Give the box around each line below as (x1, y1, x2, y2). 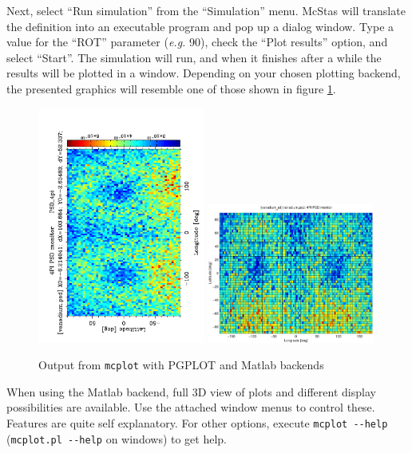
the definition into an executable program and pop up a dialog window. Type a (6, 18, 394, 34)
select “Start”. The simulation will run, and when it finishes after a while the (6, 49, 382, 65)
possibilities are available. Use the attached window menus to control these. (6, 399, 375, 416)
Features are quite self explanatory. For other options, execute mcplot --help (6, 414, 388, 431)
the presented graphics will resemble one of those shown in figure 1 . (6, 80, 336, 97)
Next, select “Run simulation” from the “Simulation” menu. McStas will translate (6, 2, 406, 18)
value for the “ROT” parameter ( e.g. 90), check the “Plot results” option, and (6, 33, 388, 50)
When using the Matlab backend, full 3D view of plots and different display (6, 383, 376, 400)
